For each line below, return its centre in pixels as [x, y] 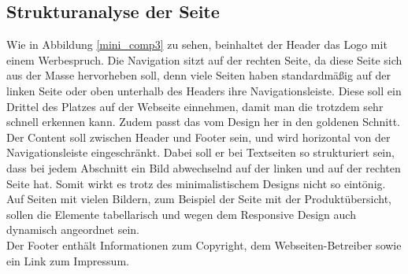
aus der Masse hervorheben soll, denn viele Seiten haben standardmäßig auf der [198, 75]
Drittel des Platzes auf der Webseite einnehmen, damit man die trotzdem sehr [195, 106]
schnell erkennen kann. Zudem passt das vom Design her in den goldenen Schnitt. [203, 122]
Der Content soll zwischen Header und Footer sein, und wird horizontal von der [198, 137]
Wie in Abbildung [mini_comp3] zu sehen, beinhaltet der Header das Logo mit [197, 44]
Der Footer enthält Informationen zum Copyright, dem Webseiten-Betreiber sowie [204, 244]
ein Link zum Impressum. [68, 260]
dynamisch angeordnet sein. [73, 230]
